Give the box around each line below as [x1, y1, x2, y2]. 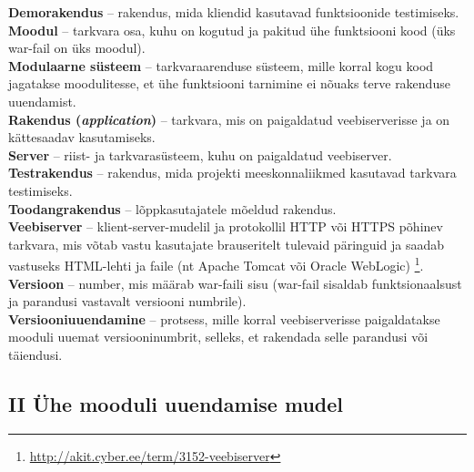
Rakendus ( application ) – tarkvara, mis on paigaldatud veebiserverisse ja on [8, 109, 450, 128]
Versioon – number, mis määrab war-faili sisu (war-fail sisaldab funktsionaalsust [8, 273, 462, 292]
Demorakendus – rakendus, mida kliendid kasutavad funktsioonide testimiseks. [8, 3, 459, 21]
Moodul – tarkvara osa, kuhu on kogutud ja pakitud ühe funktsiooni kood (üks [8, 20, 456, 39]
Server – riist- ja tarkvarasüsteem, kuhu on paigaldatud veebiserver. [8, 145, 392, 164]
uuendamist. [8, 91, 76, 110]
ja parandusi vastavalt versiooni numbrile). [8, 292, 247, 311]
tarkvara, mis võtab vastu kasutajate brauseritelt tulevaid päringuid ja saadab [8, 234, 444, 253]
